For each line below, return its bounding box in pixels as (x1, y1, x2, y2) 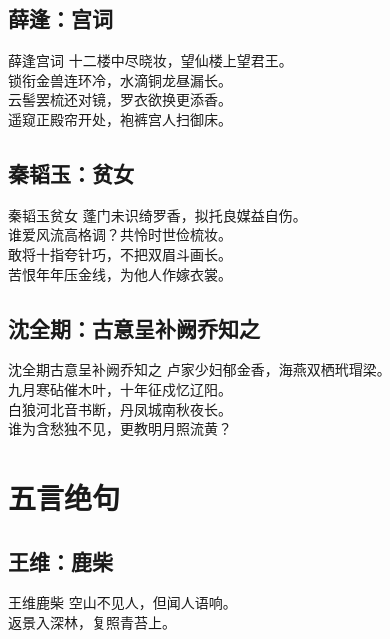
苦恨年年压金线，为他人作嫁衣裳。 (8, 263, 232, 284)
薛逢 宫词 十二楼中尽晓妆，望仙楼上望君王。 (8, 50, 293, 71)
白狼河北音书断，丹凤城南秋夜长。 (8, 398, 232, 419)
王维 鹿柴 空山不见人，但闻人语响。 (8, 592, 237, 613)
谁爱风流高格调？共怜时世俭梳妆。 (8, 224, 232, 245)
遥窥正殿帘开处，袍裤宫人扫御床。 (8, 108, 232, 129)
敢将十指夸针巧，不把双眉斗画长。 (8, 243, 232, 264)
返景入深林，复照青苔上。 (8, 611, 176, 632)
